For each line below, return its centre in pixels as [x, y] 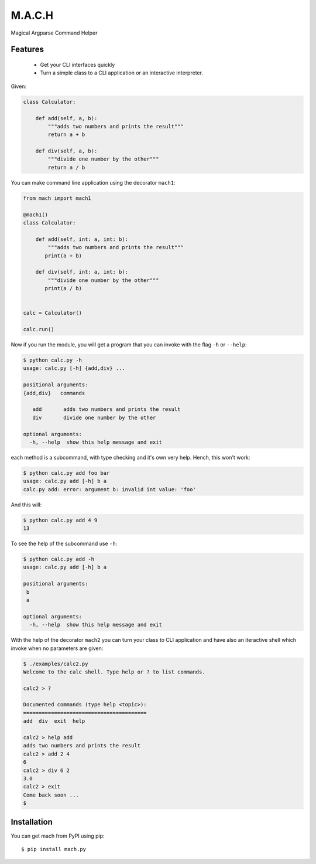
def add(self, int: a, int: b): [82, 239]
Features [27, 50]
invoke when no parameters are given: [57, 648]
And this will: [26, 505]
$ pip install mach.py [54, 849]
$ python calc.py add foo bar [66, 473]
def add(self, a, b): [66, 118]
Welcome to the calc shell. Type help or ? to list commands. [114, 672]
